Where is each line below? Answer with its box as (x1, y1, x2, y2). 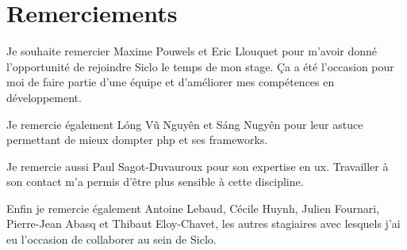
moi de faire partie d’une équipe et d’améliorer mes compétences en (6, 74, 335, 90)
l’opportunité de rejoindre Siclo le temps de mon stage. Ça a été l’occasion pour (6, 58, 394, 74)
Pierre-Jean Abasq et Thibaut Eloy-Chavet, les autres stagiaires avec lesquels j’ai (6, 215, 401, 232)
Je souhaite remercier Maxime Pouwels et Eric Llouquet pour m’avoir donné (6, 43, 378, 59)
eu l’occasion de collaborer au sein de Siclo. (6, 231, 217, 248)
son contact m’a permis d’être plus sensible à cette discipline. (6, 173, 304, 190)
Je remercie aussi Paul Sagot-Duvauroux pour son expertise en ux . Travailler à (6, 157, 389, 174)
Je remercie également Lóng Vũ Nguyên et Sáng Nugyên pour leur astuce (6, 116, 363, 132)
